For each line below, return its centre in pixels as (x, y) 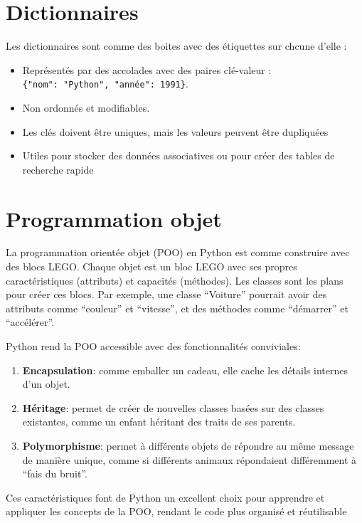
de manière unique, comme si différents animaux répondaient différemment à (190, 459)
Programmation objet (114, 218)
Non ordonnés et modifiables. (86, 107)
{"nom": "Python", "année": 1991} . (105, 84)
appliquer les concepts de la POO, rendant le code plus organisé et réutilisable (176, 511)
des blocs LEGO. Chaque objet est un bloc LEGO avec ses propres (151, 266)
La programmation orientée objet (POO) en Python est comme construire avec (178, 252)
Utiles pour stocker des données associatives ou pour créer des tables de (179, 155)
